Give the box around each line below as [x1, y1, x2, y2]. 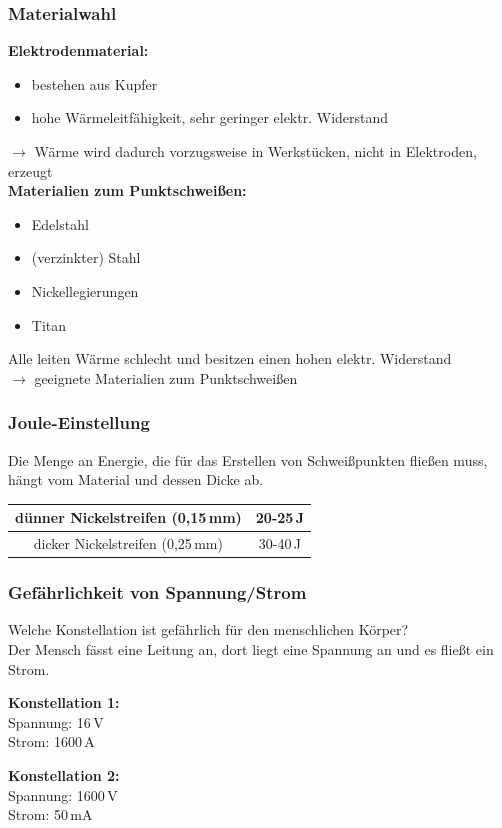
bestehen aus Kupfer [31, 73, 158, 94]
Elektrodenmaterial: [8, 40, 149, 61]
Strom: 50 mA [8, 804, 93, 825]
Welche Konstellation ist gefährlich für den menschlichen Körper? [8, 619, 409, 640]
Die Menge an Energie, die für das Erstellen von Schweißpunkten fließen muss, [8, 449, 488, 470]
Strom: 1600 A [8, 731, 95, 752]
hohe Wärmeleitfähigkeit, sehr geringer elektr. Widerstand [31, 107, 389, 128]
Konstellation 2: [8, 764, 120, 785]
